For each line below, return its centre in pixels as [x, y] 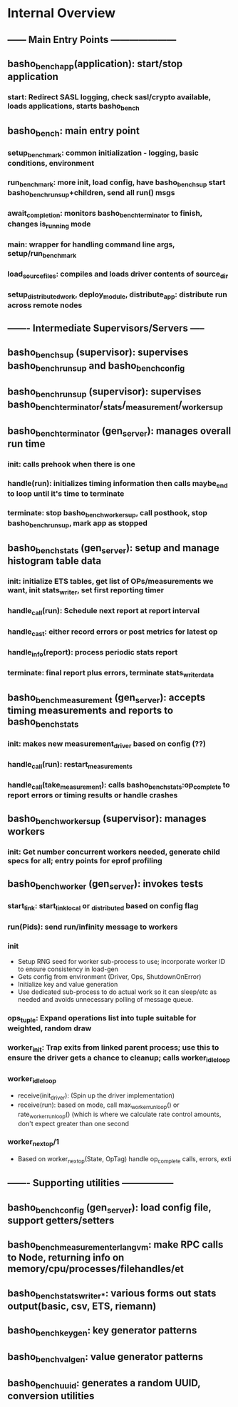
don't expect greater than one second [73, 1123]
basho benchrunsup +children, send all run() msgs [91, 194]
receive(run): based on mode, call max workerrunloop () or [98, 1105]
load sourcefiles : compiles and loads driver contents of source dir [118, 275]
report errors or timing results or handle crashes [93, 795]
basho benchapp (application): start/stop [95, 65]
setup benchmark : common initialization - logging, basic [103, 154]
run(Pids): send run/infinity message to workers [93, 927]
